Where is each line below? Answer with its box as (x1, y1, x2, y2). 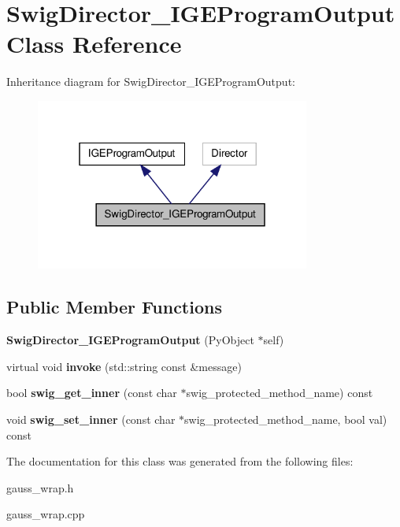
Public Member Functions (6, 295, 222, 319)
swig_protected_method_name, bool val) (184, 410, 387, 427)
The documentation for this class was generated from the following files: (6, 453, 354, 469)
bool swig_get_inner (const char (6, 384, 177, 401)
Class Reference (6, 28, 182, 60)
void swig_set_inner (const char (6, 410, 176, 427)
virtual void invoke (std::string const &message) (6, 358, 242, 374)
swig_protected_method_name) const (186, 384, 373, 401)
